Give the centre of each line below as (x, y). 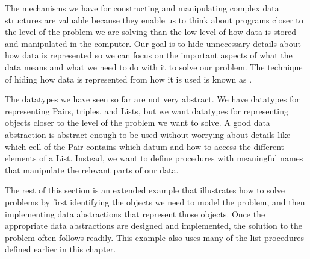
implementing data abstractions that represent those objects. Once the (135, 214)
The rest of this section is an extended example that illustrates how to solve (145, 190)
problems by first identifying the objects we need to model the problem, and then (155, 201)
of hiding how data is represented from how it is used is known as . (129, 79)
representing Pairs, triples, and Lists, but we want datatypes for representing (147, 111)
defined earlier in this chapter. (60, 249)
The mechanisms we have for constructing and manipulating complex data (142, 8)
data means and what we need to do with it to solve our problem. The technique (154, 67)
